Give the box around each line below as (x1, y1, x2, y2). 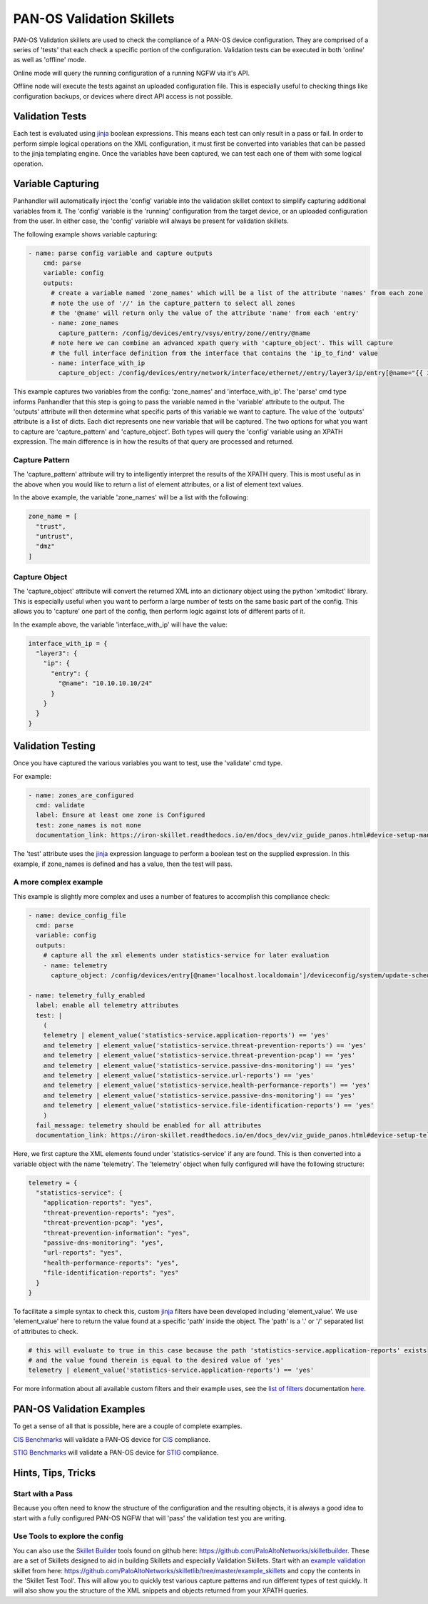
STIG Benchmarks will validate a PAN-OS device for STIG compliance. (13, 1448, 219, 1457)
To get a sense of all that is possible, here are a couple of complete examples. (13, 1422, 243, 1430)
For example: (13, 772, 52, 780)
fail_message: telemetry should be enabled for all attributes (36, 1121, 262, 1129)
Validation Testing (13, 740, 96, 752)
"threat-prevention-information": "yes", (43, 1229, 190, 1237)
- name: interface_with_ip (51, 359, 146, 367)
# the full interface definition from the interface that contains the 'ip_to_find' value (51, 349, 378, 357)
